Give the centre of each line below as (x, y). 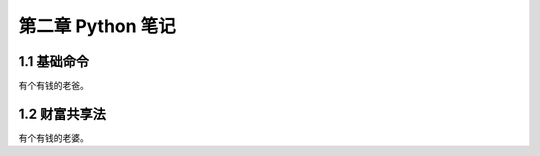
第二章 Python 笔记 (97, 26)
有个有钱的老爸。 (53, 86)
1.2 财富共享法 (62, 113)
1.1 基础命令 (54, 61)
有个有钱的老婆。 (53, 137)
